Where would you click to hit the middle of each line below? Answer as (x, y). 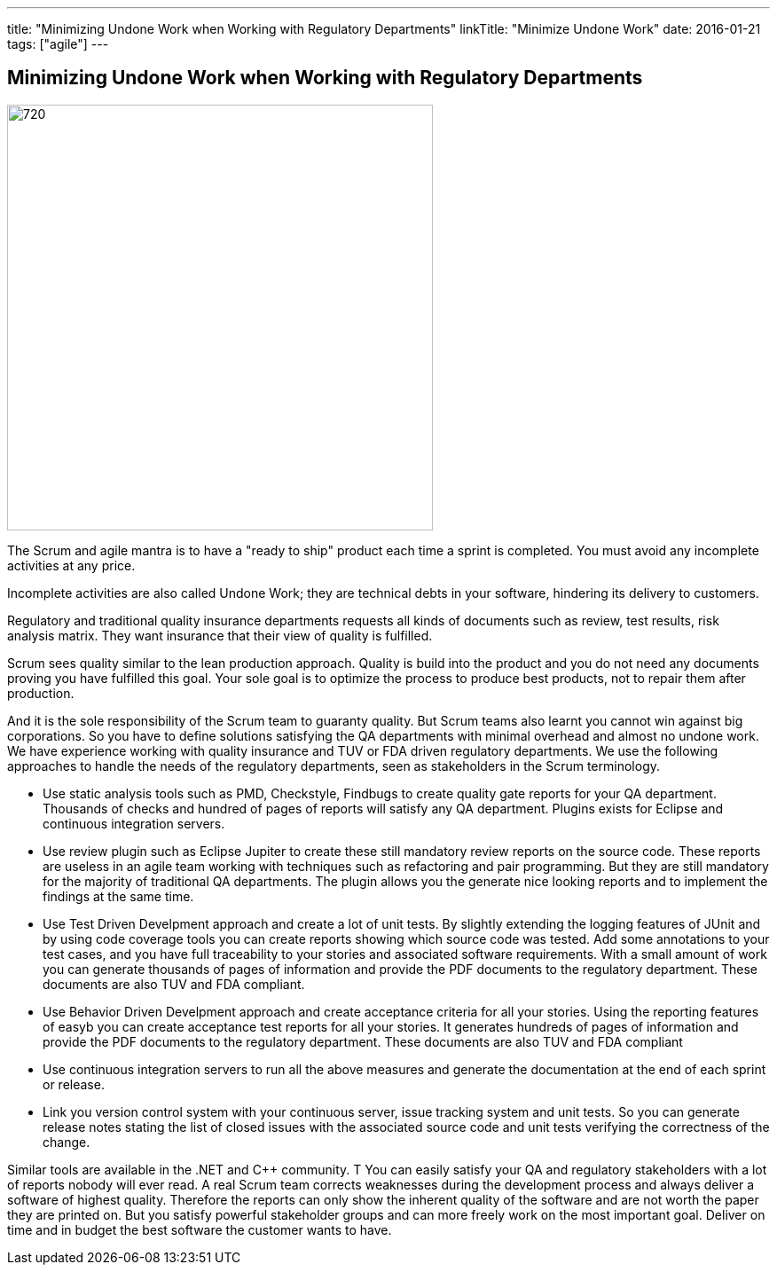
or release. (74, 1084)
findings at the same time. (118, 896)
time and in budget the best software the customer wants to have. (200, 1229)
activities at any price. (71, 565)
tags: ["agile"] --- (58, 44)
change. (67, 1142)
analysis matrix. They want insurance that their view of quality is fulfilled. (220, 635)
